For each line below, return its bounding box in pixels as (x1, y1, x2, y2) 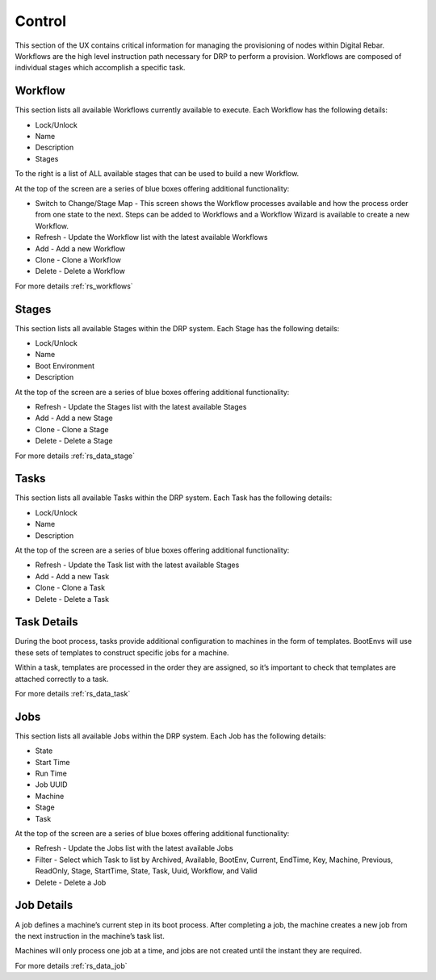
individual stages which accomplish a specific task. (15, 63, 186, 73)
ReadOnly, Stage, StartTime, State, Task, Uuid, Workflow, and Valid (35, 866, 258, 876)
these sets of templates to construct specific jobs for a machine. (15, 647, 229, 658)
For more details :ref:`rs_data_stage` (15, 451, 135, 461)
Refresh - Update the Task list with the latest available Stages (35, 560, 240, 570)
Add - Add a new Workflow (35, 243, 126, 254)
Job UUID (35, 780, 68, 789)
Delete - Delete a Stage (35, 436, 113, 446)
